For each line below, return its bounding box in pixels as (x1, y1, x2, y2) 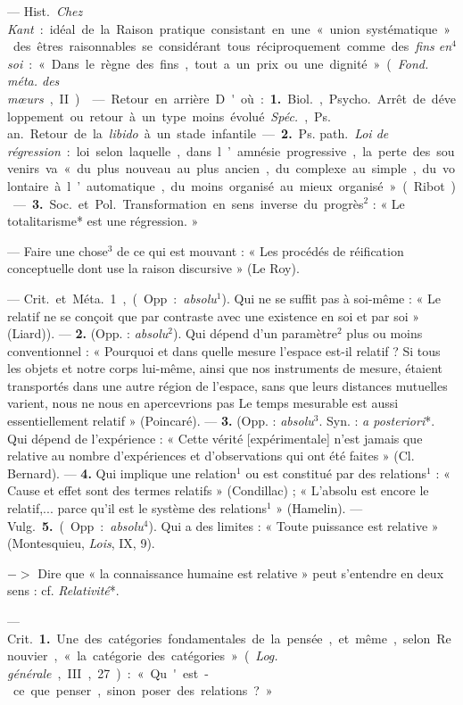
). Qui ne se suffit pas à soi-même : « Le (221, 288, 441, 307)
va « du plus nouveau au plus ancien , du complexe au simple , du (45, 159, 437, 178)
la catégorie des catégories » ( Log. (77, 646, 278, 665)
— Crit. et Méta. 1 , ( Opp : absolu (7, 288, 217, 307)
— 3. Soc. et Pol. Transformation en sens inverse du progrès (12, 194, 364, 212)
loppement (7, 106, 64, 125)
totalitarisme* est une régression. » (7, 211, 199, 230)
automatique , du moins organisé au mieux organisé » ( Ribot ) (87, 176, 457, 195)
